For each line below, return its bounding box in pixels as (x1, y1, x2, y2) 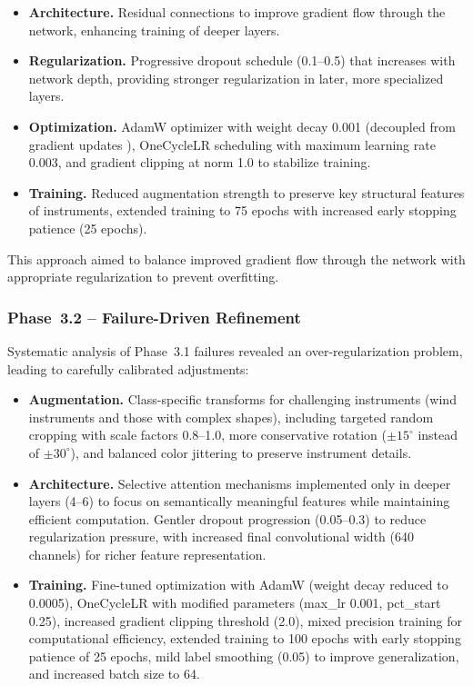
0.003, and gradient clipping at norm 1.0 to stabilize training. (28, 153, 371, 172)
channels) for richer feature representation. (28, 544, 267, 563)
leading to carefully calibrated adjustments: (7, 359, 249, 378)
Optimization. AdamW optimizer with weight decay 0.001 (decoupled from (28, 116, 456, 135)
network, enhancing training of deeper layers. (28, 20, 280, 39)
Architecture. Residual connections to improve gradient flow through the (28, 3, 446, 21)
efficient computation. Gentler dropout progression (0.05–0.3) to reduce (28, 509, 427, 528)
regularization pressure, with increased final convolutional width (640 (28, 527, 414, 546)
